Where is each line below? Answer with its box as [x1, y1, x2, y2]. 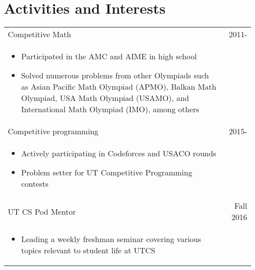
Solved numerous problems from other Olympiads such [21, 70, 209, 81]
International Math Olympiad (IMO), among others [21, 103, 200, 115]
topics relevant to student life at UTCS [21, 245, 155, 256]
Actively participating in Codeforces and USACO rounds [21, 147, 216, 159]
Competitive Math [8, 28, 71, 40]
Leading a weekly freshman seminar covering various [21, 233, 202, 245]
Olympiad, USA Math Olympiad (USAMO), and [21, 92, 189, 104]
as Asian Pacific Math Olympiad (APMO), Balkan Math [21, 81, 216, 93]
